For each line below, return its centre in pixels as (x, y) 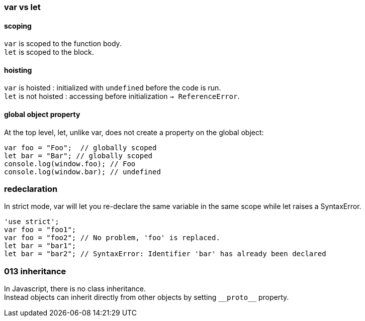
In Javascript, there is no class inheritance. (75, 289)
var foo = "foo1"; (40, 230)
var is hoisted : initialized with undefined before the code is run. (113, 88)
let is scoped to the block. (49, 52)
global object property (42, 115)
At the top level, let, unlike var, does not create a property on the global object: (134, 132)
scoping (18, 26)
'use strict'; (32, 222)
